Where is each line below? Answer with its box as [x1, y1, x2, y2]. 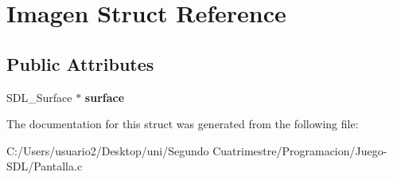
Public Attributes [6, 51, 154, 76]
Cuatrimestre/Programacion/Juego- [212, 142, 387, 158]
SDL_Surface [6, 88, 72, 105]
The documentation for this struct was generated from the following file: [6, 115, 359, 132]
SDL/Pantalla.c [6, 158, 83, 174]
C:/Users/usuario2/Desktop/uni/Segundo [6, 142, 209, 158]
